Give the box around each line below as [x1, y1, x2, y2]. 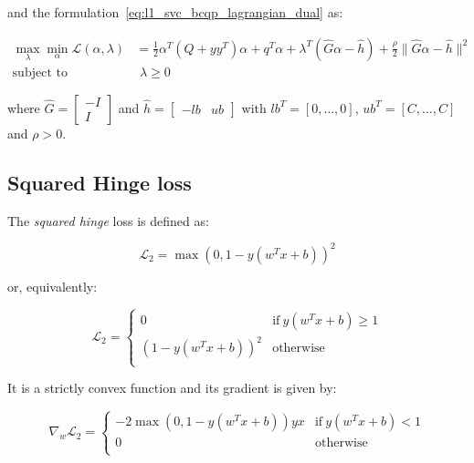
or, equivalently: [7, 276, 98, 295]
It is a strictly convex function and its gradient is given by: [7, 378, 337, 397]
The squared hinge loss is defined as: [7, 211, 209, 230]
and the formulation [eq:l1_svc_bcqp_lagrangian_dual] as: [7, 3, 343, 21]
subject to [12, 66, 68, 79]
